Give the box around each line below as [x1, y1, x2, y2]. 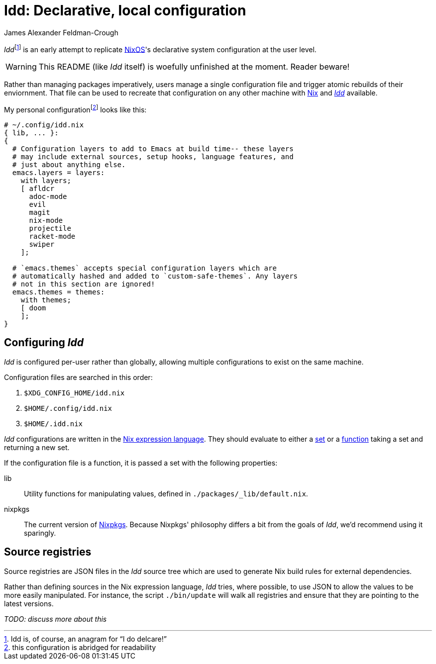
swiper [29, 240, 55, 249]
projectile [29, 224, 71, 233]
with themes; [20, 296, 71, 304]
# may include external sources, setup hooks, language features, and [12, 153, 294, 161]
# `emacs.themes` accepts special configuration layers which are [12, 264, 277, 273]
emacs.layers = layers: [12, 169, 105, 177]
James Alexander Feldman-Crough [4, 28, 118, 37]
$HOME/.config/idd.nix [24, 404, 112, 412]
